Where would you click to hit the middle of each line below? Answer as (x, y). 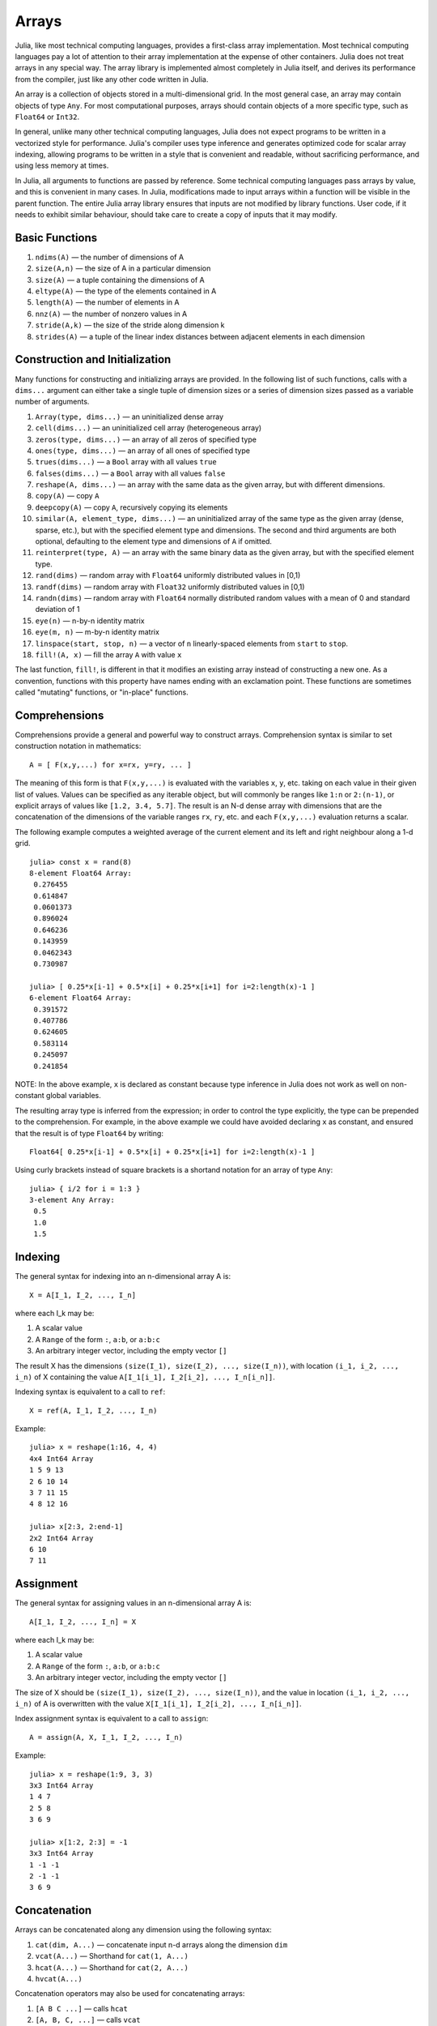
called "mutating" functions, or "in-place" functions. (102, 692)
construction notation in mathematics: (78, 746)
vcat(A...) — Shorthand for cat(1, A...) (112, 1956)
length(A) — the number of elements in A (107, 302)
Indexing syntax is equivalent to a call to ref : (90, 1392)
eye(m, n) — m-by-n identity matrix (97, 632)
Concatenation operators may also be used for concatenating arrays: (130, 1994)
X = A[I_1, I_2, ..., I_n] (83, 1295)
